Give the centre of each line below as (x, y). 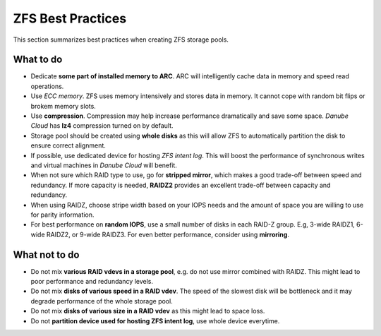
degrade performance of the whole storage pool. (102, 301)
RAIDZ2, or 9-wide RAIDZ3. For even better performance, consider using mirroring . (168, 234)
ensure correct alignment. (68, 145)
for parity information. (62, 215)
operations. (47, 86)
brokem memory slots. (64, 106)
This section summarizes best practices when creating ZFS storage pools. (121, 40)
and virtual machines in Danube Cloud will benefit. (104, 165)
